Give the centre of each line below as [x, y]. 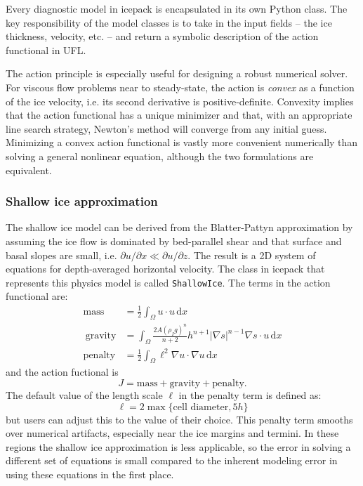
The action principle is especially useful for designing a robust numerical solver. [177, 73]
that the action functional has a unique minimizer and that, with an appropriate [179, 115]
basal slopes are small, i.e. [61, 255]
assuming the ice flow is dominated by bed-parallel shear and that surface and [174, 241]
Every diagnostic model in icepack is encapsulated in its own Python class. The [177, 8]
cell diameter [201, 407]
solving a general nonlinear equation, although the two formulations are [160, 156]
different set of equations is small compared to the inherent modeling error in [172, 460]
